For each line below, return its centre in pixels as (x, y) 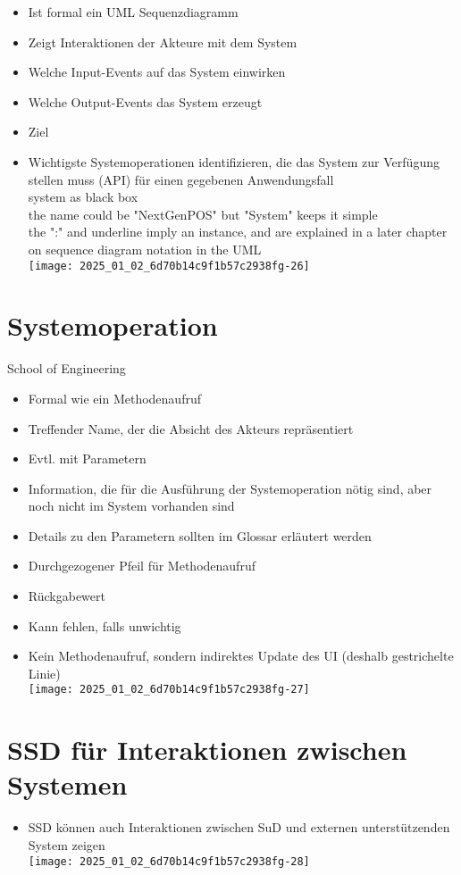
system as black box (83, 197)
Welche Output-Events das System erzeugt (145, 101)
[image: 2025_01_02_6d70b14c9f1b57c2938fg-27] (169, 690)
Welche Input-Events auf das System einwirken (157, 72)
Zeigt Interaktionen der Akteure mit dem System (163, 42)
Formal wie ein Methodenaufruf (114, 398)
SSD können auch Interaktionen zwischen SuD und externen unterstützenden (239, 827)
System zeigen (67, 845)
